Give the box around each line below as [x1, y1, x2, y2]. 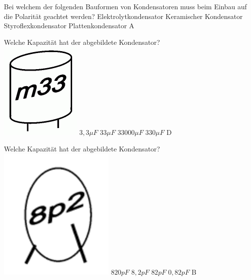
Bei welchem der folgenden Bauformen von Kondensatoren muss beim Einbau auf [4, 1, 247, 11]
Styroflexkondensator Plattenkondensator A [4, 20, 135, 31]
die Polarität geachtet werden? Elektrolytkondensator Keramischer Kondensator [4, 11, 243, 21]
